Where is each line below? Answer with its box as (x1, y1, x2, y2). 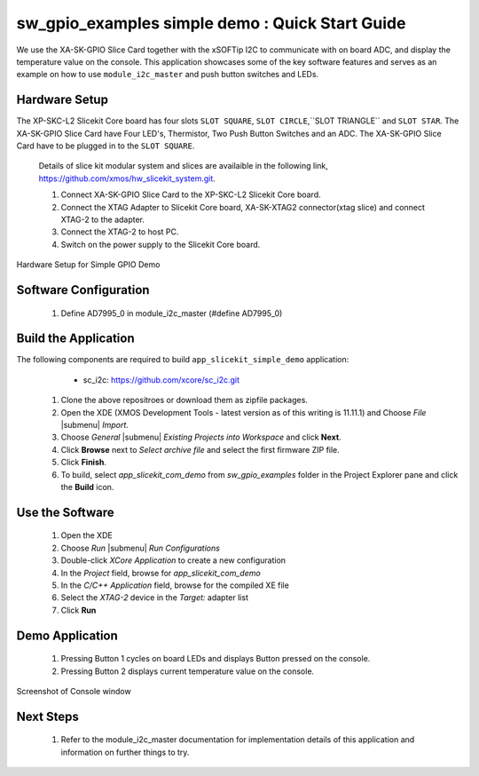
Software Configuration (16, 282, 150, 297)
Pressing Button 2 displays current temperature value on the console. (60, 666, 315, 677)
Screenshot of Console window (16, 685, 132, 696)
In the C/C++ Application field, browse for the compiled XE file (60, 580, 290, 590)
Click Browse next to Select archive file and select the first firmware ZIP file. (60, 444, 341, 455)
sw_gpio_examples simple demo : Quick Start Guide (16, 13, 406, 33)
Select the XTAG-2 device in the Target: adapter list (60, 592, 248, 603)
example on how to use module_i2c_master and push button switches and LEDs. (16, 69, 319, 80)
